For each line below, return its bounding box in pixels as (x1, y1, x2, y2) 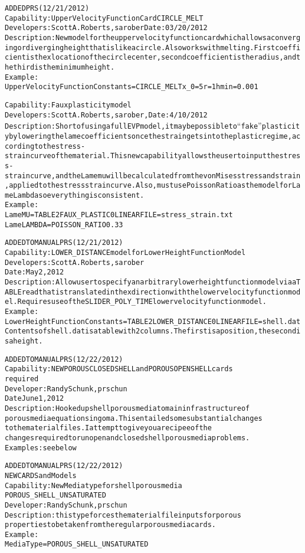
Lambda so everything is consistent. (13, 191, 145, 199)
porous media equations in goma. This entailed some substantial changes (5, 414, 263, 423)
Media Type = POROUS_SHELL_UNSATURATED (5, 540, 149, 549)
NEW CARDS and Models (5, 471, 77, 480)
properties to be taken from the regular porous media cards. (5, 521, 216, 529)
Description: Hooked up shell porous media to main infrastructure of (5, 404, 250, 413)
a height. (9, 337, 43, 345)
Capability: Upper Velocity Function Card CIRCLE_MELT (5, 14, 204, 22)
